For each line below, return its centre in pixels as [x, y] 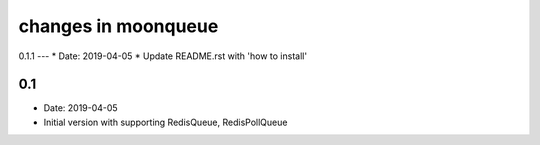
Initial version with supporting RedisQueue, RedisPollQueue [165, 122]
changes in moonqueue [118, 26]
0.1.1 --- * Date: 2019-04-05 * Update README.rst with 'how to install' [163, 56]
